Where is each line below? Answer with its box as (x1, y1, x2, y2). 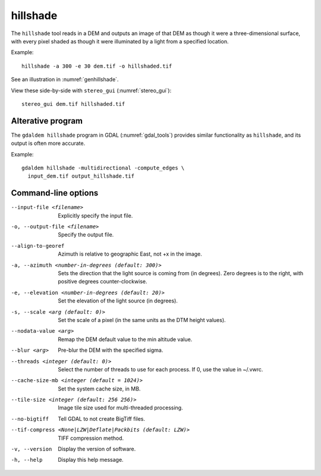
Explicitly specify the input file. (58, 212, 133, 219)
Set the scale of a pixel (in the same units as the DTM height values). (58, 316, 226, 323)
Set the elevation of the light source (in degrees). (58, 297, 178, 304)
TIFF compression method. (58, 434, 124, 442)
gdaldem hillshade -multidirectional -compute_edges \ (21, 164, 185, 171)
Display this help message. (58, 456, 124, 464)
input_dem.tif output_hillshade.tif (27, 173, 135, 179)
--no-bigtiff (11, 415, 49, 422)
